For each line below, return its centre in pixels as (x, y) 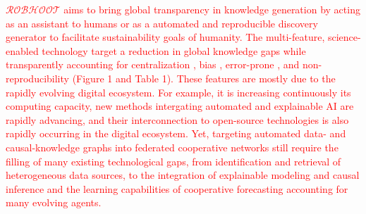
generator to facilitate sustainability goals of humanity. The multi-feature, (165, 37)
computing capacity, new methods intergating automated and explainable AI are (180, 106)
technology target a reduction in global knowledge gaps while (174, 50)
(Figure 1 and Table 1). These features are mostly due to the (204, 78)
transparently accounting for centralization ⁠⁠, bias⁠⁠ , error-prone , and (153, 64)
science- (344, 37)
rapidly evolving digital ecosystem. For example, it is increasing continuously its (178, 92)
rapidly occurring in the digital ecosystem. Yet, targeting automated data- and (176, 133)
